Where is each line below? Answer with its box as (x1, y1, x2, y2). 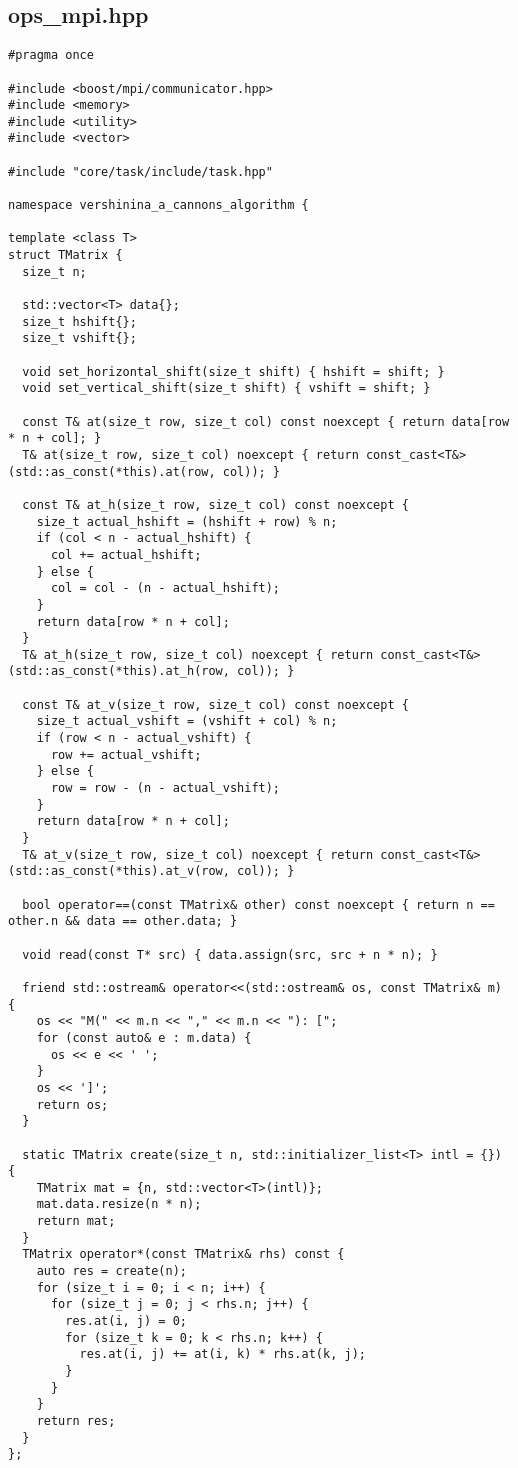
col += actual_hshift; (50, 547, 202, 562)
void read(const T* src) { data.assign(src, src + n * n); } (22, 947, 438, 962)
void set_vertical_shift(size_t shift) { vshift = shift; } (22, 381, 431, 396)
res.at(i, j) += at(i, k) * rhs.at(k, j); (79, 1347, 366, 1362)
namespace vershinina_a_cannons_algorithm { (8, 198, 309, 213)
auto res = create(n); (36, 1264, 187, 1279)
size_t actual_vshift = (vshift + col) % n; (36, 714, 338, 729)
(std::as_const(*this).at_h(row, (8, 664, 230, 679)
